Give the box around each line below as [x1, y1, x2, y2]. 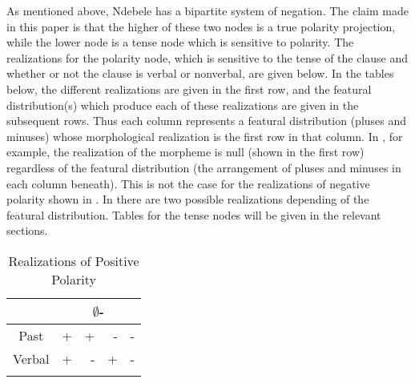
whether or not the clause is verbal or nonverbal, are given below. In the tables [6, 65, 394, 82]
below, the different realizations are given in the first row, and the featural [6, 80, 372, 97]
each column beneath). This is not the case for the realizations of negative [6, 175, 370, 191]
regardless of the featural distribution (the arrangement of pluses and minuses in [6, 159, 401, 175]
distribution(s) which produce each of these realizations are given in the [6, 96, 359, 113]
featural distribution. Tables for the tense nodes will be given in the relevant [6, 206, 381, 223]
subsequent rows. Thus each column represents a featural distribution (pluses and [6, 112, 407, 129]
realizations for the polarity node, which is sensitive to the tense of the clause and [6, 49, 409, 66]
